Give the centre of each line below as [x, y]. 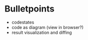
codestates [23, 22]
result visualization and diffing [42, 32]
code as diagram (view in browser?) [47, 27]
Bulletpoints [29, 9]
